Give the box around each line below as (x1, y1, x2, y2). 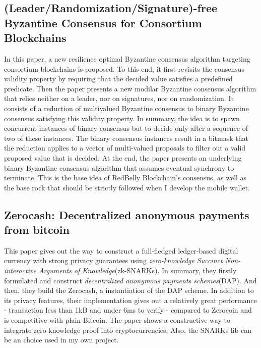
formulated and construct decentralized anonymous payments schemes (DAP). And (4, 275, 257, 285)
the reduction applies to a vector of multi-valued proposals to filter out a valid (4, 142, 246, 153)
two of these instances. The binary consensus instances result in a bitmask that (4, 132, 248, 143)
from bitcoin (4, 222, 70, 237)
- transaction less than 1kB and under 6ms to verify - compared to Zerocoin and (4, 305, 252, 315)
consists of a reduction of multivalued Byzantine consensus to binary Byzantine (4, 103, 249, 113)
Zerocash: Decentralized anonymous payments (4, 207, 249, 222)
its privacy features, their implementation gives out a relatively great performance (4, 294, 257, 305)
